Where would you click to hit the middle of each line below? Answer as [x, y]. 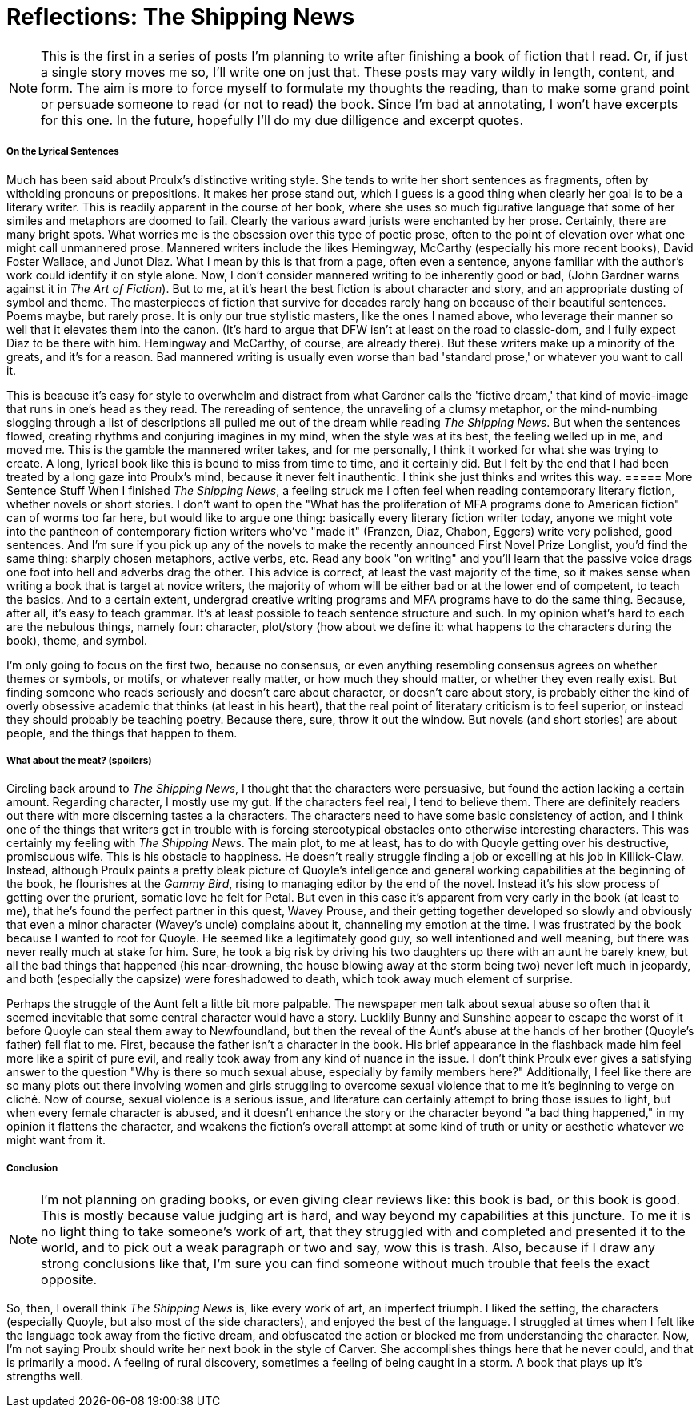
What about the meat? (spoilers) [79, 760]
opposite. [69, 1280]
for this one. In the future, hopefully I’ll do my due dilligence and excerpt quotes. [282, 120]
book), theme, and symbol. [77, 640]
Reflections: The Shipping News [181, 17]
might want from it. [56, 1140]
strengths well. [45, 1376]
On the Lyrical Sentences [63, 152]
